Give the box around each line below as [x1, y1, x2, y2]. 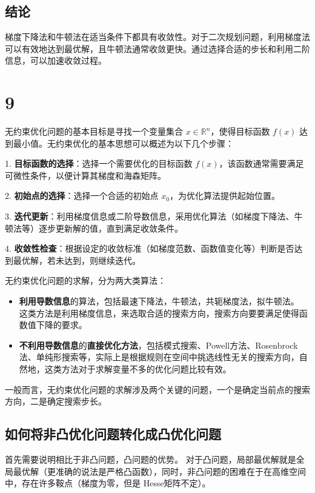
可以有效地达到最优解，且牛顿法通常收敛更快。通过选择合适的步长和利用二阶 [5, 42, 310, 55]
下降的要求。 [36, 318, 87, 331]
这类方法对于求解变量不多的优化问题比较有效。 [44, 363, 231, 375]
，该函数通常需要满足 [219, 157, 304, 170]
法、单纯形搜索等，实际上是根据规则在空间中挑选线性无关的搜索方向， [19, 350, 299, 363]
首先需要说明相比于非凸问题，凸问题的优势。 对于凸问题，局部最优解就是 [5, 453, 296, 465]
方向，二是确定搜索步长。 [5, 395, 107, 407]
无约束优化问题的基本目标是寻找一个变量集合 [5, 125, 183, 138]
